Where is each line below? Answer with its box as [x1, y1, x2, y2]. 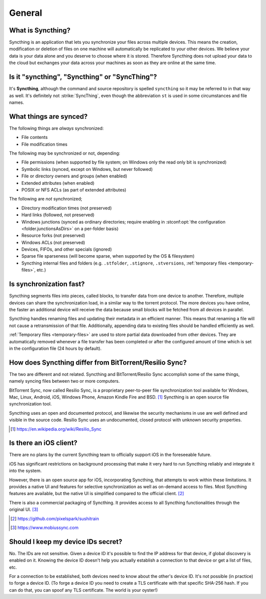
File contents [21, 134, 48, 140]
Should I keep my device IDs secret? [9, 537, 123, 546]
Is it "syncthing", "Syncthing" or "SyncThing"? [9, 73, 157, 81]
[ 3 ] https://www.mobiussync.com [10, 525, 79, 531]
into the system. [9, 468, 42, 474]
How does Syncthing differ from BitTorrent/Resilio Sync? [9, 358, 187, 366]
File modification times [21, 141, 67, 147]
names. [9, 99, 24, 105]
